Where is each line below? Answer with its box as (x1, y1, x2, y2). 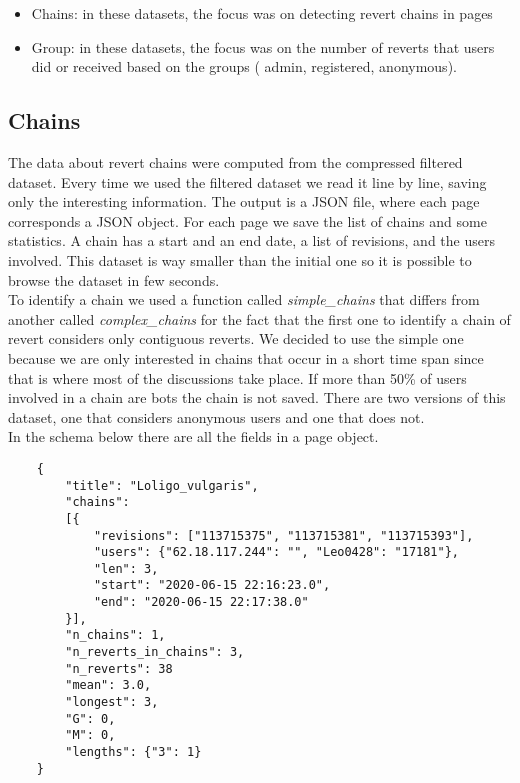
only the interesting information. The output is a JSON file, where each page (8, 191, 480, 212)
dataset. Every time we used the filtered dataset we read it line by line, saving (8, 171, 487, 192)
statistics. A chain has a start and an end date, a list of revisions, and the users (8, 230, 495, 251)
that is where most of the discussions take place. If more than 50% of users (8, 367, 467, 388)
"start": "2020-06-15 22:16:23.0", (93, 578, 331, 593)
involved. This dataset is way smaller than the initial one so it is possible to (8, 249, 472, 270)
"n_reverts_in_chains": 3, (65, 645, 245, 660)
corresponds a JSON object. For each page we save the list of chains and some (8, 210, 487, 231)
